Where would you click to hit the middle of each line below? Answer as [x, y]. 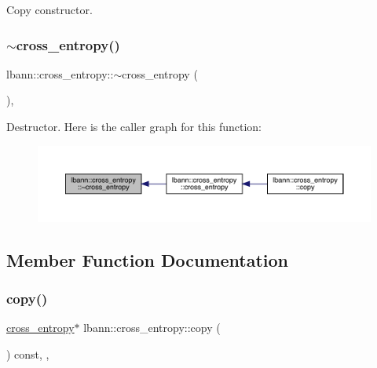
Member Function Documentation [148, 259]
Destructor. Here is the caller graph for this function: [134, 126]
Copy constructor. [49, 9]
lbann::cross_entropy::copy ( [152, 328]
